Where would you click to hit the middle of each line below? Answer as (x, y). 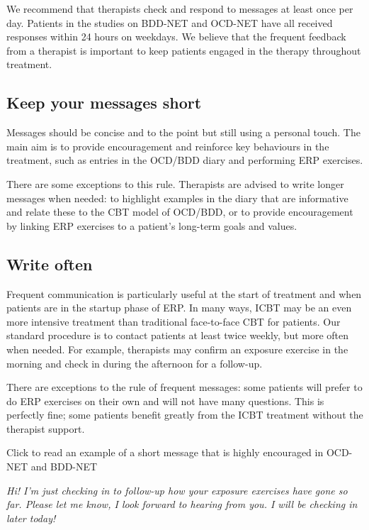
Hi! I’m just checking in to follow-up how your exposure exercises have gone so (177, 490)
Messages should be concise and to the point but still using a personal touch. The (183, 132)
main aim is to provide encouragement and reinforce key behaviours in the (168, 146)
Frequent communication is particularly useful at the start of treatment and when (184, 293)
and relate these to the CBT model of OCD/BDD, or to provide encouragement (180, 212)
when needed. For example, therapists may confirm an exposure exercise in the (177, 349)
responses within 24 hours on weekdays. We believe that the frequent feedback (176, 37)
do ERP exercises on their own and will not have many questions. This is (165, 401)
